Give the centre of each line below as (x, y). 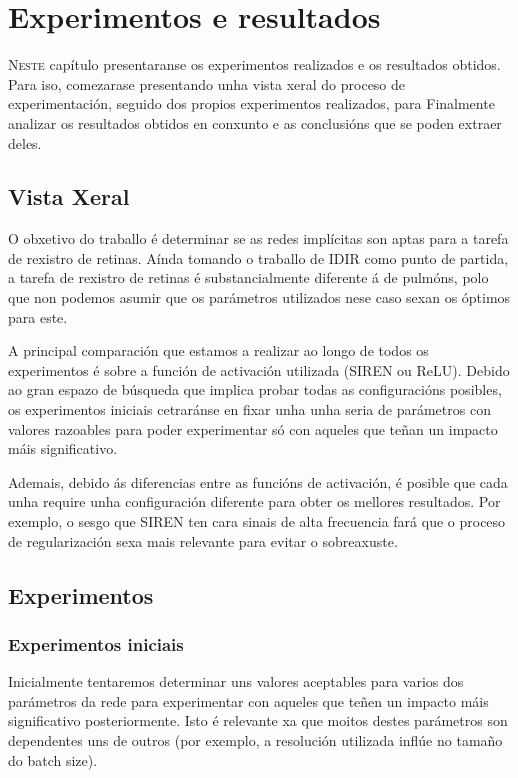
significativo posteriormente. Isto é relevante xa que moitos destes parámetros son (258, 720)
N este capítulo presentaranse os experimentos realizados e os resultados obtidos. (254, 64)
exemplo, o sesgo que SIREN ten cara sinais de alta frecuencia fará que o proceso (257, 521)
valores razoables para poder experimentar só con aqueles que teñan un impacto (253, 428)
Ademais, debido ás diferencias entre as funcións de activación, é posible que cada (258, 481)
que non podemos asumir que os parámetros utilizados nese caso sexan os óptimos (259, 297)
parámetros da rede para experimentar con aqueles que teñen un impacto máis (248, 700)
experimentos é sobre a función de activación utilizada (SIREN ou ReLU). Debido (259, 369)
